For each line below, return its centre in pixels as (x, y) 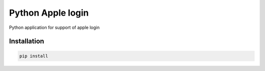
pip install (34, 56)
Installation (26, 41)
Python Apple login (49, 13)
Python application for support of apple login (54, 27)
